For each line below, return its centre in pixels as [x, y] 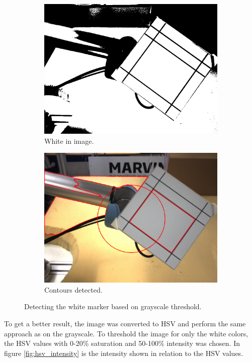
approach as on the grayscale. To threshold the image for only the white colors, [126, 333]
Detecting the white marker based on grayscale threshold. [113, 306]
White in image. [69, 141]
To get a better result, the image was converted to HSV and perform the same [125, 323]
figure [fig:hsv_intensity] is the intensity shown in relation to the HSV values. [124, 353]
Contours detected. [73, 289]
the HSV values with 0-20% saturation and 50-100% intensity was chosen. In [122, 343]
